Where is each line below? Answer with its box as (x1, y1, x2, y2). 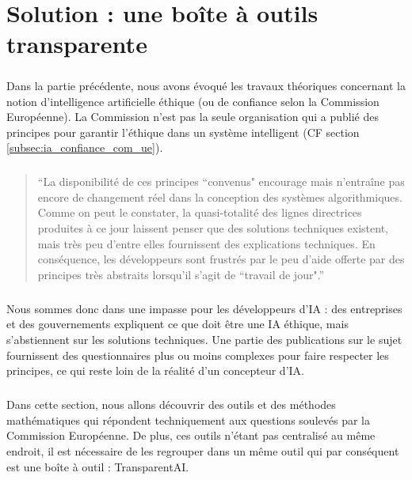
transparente (6, 28, 147, 60)
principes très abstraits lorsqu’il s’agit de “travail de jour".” (37, 266, 325, 282)
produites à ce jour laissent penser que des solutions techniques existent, (37, 220, 388, 236)
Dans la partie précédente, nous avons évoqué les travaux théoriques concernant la (6, 77, 406, 93)
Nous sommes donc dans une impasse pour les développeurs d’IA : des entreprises (6, 300, 402, 316)
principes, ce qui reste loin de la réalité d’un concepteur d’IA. (6, 362, 304, 379)
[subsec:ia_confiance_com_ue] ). (6, 139, 163, 156)
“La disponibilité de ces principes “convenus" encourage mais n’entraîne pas (37, 173, 405, 190)
